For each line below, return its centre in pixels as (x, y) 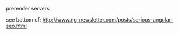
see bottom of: (24, 20)
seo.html (17, 26)
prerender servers (28, 8)
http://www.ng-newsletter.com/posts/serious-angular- (108, 20)
